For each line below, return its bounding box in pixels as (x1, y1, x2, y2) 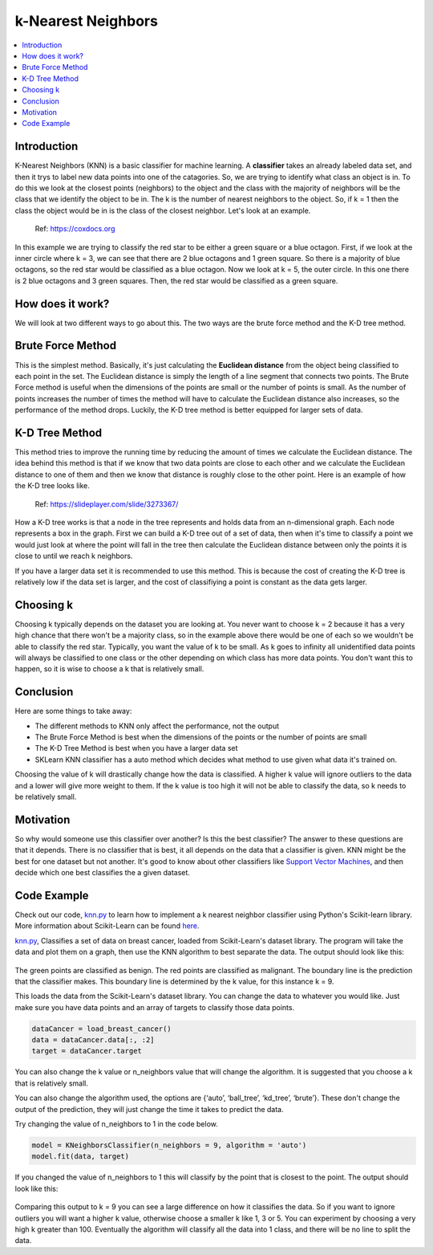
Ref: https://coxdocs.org (34, 224, 115, 234)
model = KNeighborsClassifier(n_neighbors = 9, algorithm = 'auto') (31, 1141, 307, 1150)
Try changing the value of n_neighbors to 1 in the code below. (14, 1119, 218, 1129)
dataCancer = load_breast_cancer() (31, 1024, 172, 1033)
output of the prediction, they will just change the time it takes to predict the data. (14, 1104, 284, 1114)
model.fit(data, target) (31, 1152, 130, 1161)
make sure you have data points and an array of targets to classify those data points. (14, 1002, 295, 1012)
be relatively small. (14, 792, 77, 801)
